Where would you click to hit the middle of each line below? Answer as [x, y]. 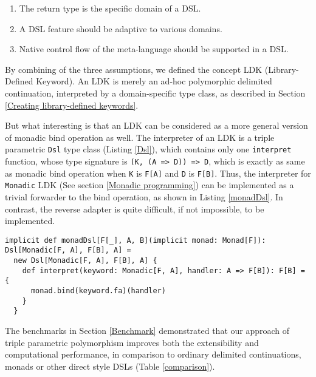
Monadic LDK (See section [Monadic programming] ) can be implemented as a [149, 185]
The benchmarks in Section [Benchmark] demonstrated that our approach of [147, 330]
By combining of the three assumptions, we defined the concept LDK [134, 69]
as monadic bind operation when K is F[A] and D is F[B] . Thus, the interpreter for [158, 173]
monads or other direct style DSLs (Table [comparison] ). [110, 366]
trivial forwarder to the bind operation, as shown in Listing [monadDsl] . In [144, 196]
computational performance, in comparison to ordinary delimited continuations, [153, 354]
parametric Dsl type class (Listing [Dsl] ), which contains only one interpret [148, 149]
